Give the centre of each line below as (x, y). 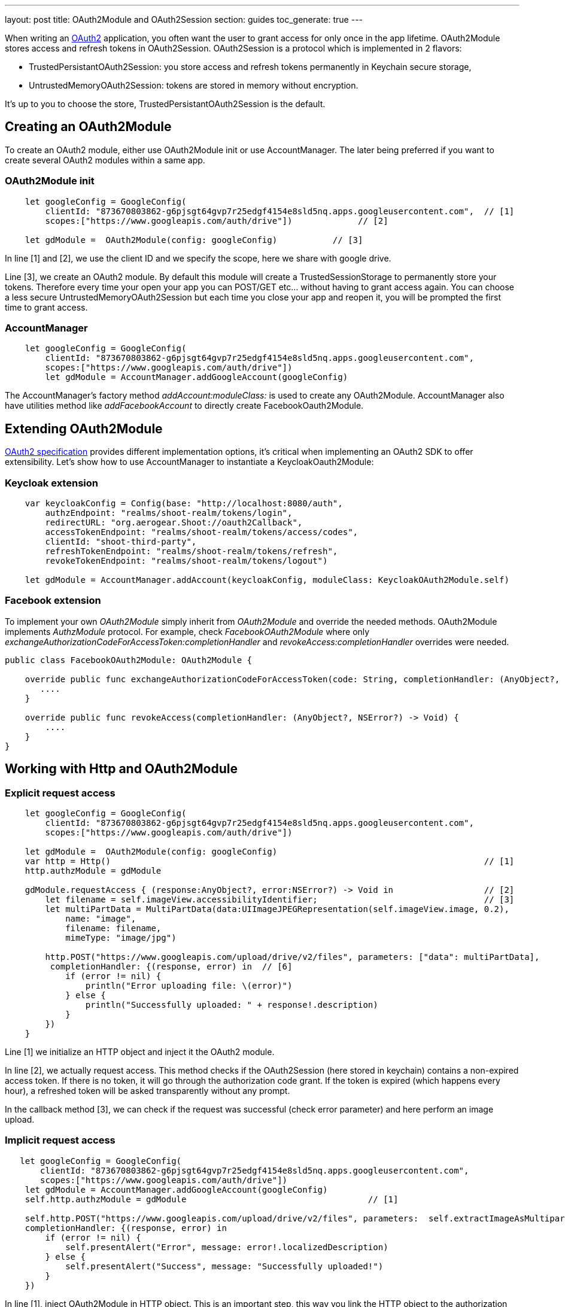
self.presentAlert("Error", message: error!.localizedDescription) (227, 1247)
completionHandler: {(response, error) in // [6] (171, 966)
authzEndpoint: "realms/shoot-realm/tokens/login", (169, 513)
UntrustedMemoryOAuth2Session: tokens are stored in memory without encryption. (194, 85)
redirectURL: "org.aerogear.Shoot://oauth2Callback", (174, 522)
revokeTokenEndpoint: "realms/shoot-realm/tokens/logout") (186, 560)
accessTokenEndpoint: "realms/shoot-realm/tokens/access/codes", (202, 532)
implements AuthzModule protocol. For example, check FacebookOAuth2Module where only (187, 631)
